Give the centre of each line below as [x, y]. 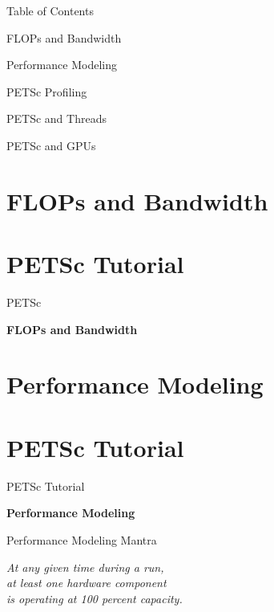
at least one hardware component [87, 583]
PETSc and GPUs [51, 145]
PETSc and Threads [56, 118]
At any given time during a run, [85, 567]
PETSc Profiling [47, 91]
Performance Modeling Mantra [82, 539]
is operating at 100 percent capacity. [95, 598]
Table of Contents [50, 10]
